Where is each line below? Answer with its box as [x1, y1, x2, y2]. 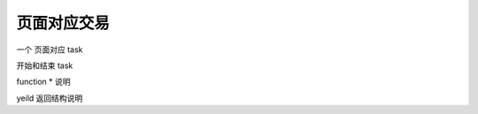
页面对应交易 [16, 13, 111, 33]
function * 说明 [16, 76, 71, 87]
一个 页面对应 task [16, 44, 83, 55]
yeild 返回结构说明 [16, 93, 83, 103]
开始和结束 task [16, 60, 73, 71]
